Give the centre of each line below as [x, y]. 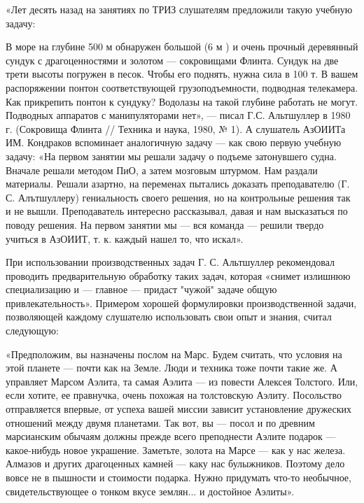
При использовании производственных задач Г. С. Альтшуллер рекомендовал [170, 262]
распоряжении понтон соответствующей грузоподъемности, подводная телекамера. [182, 87]
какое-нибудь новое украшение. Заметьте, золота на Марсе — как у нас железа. [176, 449]
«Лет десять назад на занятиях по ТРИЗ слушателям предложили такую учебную [179, 9]
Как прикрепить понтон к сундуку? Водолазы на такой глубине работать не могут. [182, 101]
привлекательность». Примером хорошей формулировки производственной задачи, [181, 303]
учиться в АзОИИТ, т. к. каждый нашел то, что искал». [125, 238]
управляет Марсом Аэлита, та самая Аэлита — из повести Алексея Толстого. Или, [182, 381]
